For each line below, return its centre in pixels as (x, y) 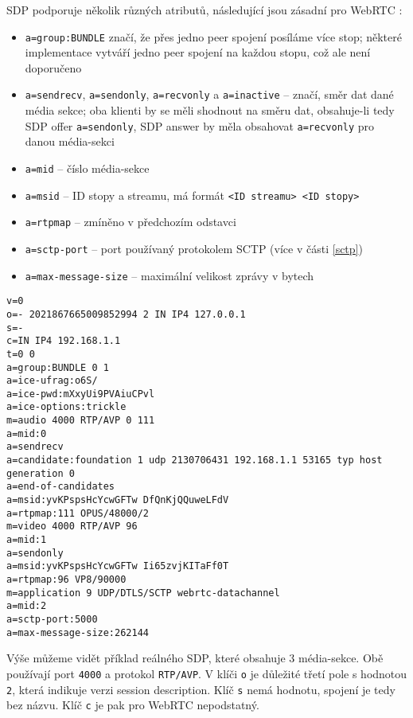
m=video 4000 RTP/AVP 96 (72, 527)
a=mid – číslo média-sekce (87, 168)
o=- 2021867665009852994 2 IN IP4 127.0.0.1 (126, 314)
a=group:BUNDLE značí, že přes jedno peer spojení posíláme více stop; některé (213, 36)
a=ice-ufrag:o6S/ (52, 381)
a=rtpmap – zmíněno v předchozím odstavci (131, 222)
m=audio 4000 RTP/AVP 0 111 (81, 421)
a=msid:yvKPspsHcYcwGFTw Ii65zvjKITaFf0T (118, 566)
